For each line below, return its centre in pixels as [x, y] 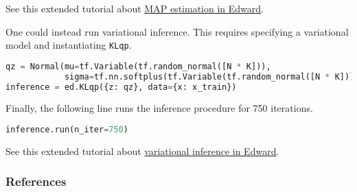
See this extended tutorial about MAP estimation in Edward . [135, 8]
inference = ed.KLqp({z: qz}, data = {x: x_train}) [121, 87]
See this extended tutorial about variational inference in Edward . [142, 151]
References [36, 181]
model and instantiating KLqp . [69, 45]
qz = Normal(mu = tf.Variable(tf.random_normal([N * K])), [138, 66]
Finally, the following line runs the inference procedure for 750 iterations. [159, 108]
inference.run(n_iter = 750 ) [67, 130]
